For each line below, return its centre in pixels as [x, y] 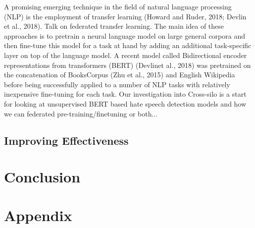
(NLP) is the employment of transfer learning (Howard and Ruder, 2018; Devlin [125, 16]
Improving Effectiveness [66, 140]
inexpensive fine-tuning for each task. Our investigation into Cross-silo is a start [125, 94]
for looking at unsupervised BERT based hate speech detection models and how [125, 103]
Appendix [38, 215]
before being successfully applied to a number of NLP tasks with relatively [117, 84]
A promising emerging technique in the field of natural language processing [118, 6]
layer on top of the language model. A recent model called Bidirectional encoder [126, 55]
